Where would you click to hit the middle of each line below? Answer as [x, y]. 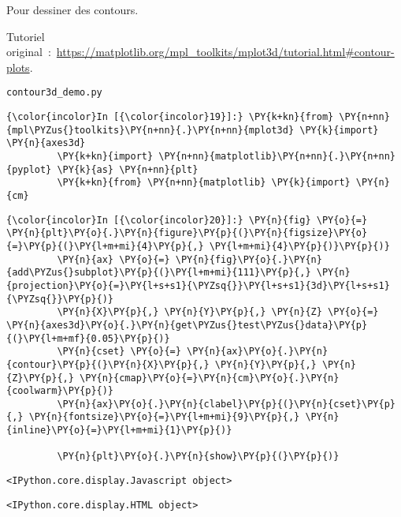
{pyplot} [29, 169]
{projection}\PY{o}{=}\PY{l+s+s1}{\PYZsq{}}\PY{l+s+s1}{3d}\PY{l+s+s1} [198, 285]
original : [29, 52]
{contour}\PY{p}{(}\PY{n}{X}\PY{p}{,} [108, 364]
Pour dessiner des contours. [72, 9]
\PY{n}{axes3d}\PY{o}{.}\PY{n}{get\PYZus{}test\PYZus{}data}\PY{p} [187, 325]
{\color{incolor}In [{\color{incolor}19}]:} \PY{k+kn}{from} [170, 117]
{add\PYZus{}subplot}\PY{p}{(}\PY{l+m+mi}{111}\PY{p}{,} [159, 273]
